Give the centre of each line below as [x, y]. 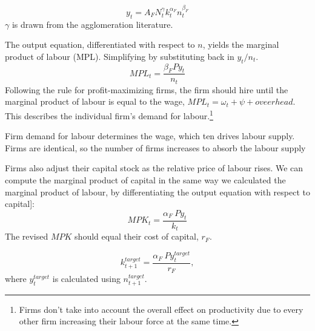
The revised [27, 236]
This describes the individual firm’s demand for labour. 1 [109, 115]
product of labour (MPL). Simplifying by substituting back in [120, 56]
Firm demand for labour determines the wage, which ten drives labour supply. [150, 136]
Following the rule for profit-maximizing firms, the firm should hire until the [147, 89]
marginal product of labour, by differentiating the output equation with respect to [157, 192]
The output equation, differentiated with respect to [100, 44]
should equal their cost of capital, [137, 236]
